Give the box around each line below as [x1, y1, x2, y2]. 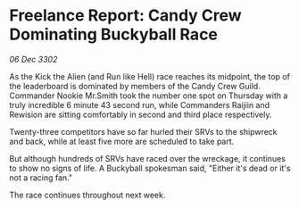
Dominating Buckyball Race [9, 24, 219, 45]
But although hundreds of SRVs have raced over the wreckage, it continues [9, 153, 286, 163]
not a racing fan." [9, 171, 73, 183]
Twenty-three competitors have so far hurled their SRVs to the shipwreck [9, 126, 278, 137]
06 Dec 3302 [9, 54, 58, 64]
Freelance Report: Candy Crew [9, 5, 243, 26]
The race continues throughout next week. [9, 189, 166, 200]
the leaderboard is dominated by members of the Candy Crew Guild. [9, 80, 261, 91]
